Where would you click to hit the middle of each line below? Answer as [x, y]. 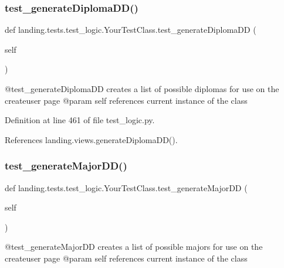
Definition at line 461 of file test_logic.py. [80, 120]
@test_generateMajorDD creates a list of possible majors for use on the [134, 247]
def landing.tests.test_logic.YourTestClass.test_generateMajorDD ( [126, 187]
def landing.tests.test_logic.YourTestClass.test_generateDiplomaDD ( [131, 30]
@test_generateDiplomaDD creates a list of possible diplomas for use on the [142, 89]
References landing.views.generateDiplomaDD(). [91, 139]
